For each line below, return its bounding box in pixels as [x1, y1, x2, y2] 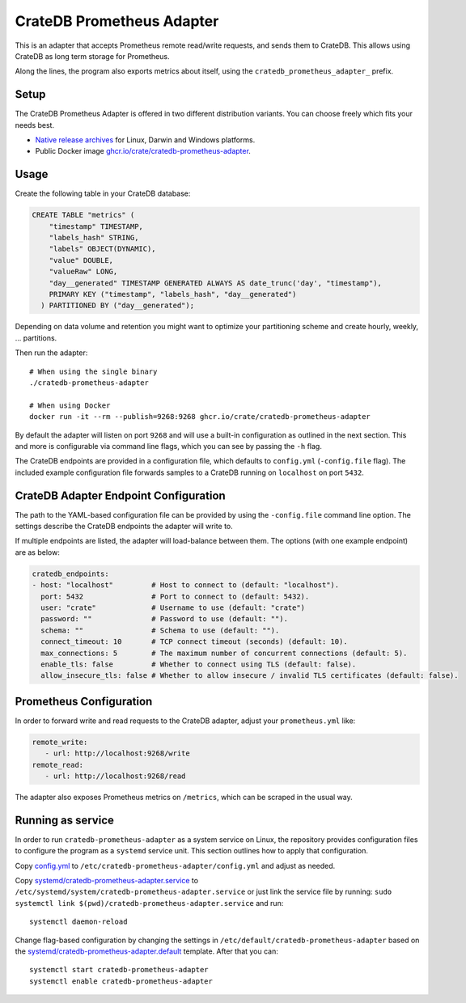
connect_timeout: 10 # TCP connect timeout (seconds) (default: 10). [40, 637, 348, 646]
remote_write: [32, 737, 88, 747]
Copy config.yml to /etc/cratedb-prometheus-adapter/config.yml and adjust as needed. [15, 861, 336, 870]
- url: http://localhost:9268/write [44, 749, 190, 758]
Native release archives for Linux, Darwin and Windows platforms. [35, 135, 256, 145]
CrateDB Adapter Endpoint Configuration [15, 489, 226, 502]
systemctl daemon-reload [29, 917, 128, 926]
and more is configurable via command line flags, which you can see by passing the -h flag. [15, 441, 323, 451]
